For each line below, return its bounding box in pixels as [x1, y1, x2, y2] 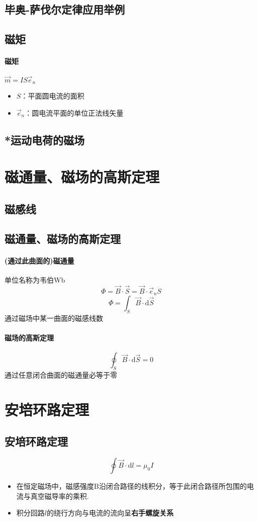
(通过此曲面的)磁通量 [5, 255, 74, 266]
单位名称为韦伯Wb [5, 274, 65, 285]
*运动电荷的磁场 [5, 132, 85, 147]
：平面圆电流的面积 [21, 91, 84, 101]
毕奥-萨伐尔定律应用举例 [5, 2, 125, 17]
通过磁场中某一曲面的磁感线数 [5, 312, 103, 323]
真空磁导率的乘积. [30, 490, 89, 501]
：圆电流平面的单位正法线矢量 [25, 107, 124, 118]
